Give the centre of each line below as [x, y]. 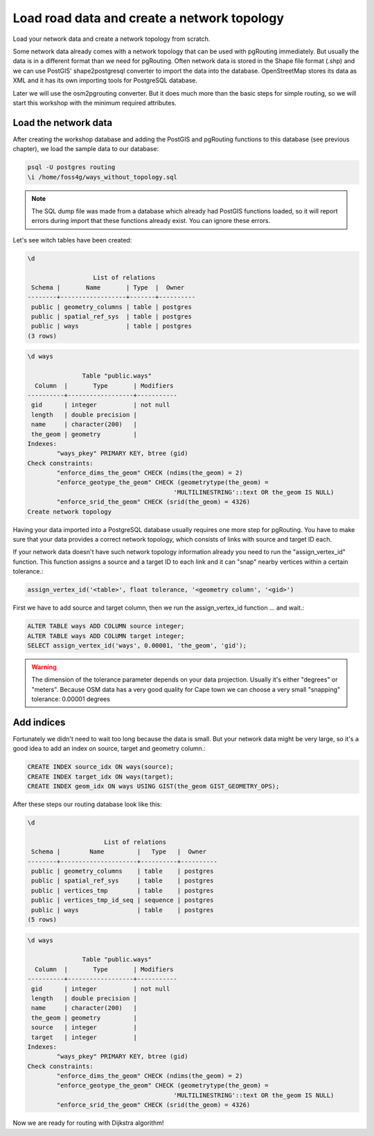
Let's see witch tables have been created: [72, 240]
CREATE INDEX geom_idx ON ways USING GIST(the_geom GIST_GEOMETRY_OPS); [153, 787]
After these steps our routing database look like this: [87, 804]
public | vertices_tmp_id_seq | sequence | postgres [123, 900]
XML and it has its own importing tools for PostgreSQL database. [105, 80]
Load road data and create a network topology [148, 18]
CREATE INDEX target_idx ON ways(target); [100, 776]
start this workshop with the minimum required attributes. [95, 103]
